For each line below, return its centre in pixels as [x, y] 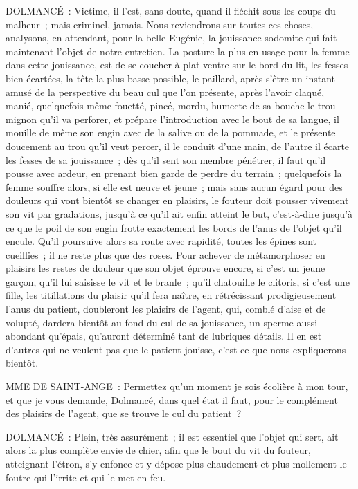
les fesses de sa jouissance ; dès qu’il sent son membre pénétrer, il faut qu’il [166, 159]
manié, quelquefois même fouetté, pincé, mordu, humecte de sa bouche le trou [171, 105]
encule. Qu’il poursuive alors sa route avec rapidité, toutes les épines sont [161, 241]
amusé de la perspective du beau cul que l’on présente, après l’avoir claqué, [165, 92]
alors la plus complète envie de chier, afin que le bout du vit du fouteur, [158, 450]
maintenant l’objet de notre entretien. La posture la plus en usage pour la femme [178, 51]
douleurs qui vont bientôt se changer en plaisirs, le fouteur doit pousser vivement [177, 200]
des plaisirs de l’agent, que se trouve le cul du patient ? [124, 413]
